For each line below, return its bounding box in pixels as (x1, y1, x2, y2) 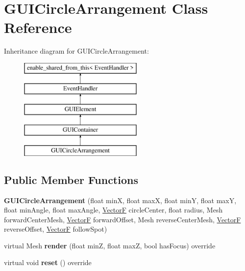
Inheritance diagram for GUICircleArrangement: (4, 46, 149, 56)
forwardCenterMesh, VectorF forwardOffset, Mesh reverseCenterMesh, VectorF (4, 214, 241, 224)
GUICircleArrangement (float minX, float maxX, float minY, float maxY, (4, 195, 237, 205)
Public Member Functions (4, 172, 138, 187)
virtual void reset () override (4, 257, 92, 267)
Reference (4, 17, 72, 37)
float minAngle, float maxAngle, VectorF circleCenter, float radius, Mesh (4, 205, 223, 215)
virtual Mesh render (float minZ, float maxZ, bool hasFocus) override (4, 241, 216, 251)
